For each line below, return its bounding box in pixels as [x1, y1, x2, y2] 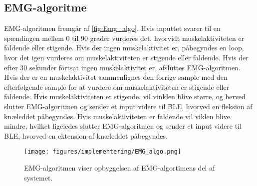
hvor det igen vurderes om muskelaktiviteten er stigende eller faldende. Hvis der [4, 52, 249, 62]
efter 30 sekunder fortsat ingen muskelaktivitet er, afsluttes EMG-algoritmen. [4, 62, 241, 72]
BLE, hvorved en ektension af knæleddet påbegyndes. [4, 130, 168, 141]
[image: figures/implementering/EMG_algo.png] [24, 148, 181, 156]
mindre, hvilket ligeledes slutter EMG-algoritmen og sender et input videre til [4, 121, 242, 131]
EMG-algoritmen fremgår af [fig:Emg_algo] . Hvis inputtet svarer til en [4, 23, 221, 33]
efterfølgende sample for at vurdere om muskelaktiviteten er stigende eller [4, 81, 230, 92]
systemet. [24, 172, 53, 183]
